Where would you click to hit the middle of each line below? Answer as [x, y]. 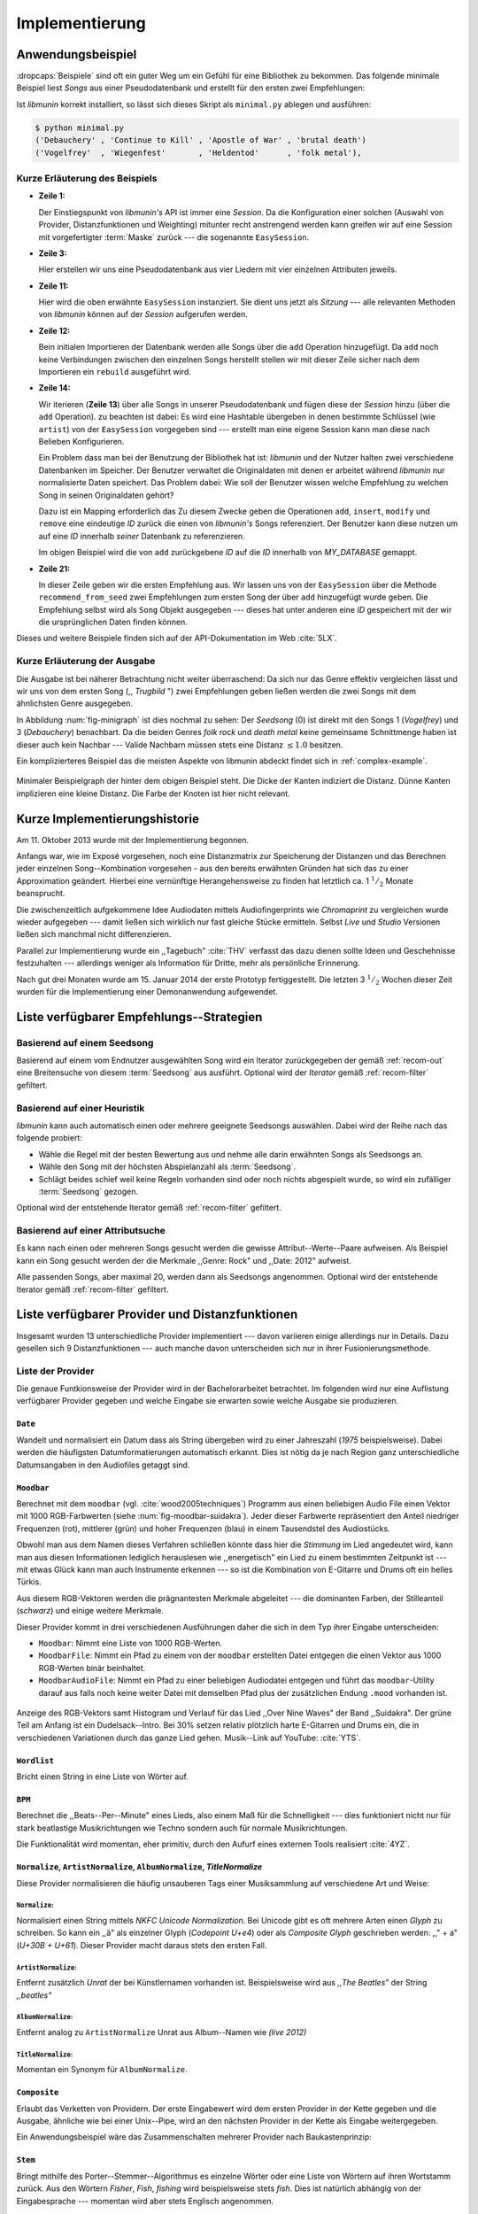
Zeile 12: [54, 330]
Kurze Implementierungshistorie [108, 819]
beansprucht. [41, 894]
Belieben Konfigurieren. [81, 441]
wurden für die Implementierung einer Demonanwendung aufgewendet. [147, 991]
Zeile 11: [54, 286]
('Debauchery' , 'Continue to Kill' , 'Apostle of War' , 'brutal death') [201, 140]
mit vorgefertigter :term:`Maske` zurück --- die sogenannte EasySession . [174, 237]
